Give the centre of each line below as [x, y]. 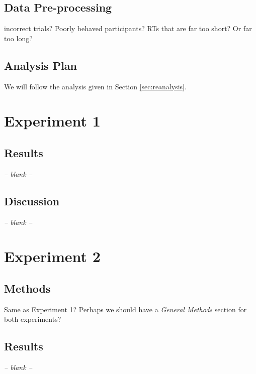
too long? [18, 38]
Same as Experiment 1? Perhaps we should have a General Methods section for [125, 309]
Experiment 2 [52, 256]
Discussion [32, 201]
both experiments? [33, 319]
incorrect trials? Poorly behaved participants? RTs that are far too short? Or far [128, 28]
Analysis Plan [41, 65]
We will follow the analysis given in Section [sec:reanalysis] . [95, 86]
